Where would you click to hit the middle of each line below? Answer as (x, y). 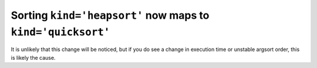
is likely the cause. (33, 57)
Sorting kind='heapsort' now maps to (110, 15)
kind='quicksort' (60, 32)
